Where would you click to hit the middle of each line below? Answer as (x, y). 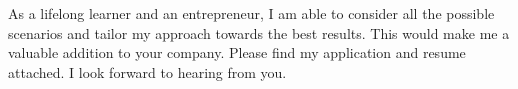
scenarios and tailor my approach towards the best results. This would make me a (259, 32)
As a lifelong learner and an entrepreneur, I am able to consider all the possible (251, 13)
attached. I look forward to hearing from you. (147, 71)
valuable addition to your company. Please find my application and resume (237, 52)
